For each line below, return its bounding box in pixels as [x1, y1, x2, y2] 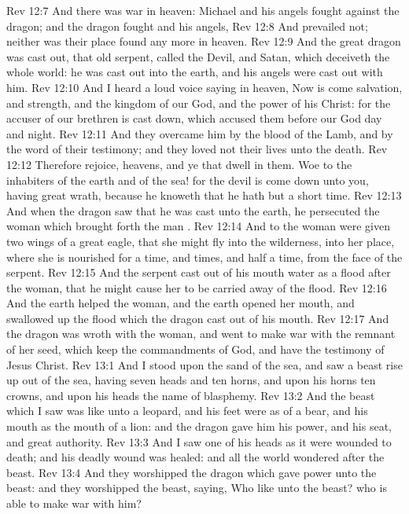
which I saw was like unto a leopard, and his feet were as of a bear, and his [6, 402, 368, 419]
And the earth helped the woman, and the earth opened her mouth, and [6, 295, 355, 311]
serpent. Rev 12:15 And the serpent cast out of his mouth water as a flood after [6, 264, 391, 281]
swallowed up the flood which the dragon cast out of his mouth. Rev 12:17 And [6, 310, 389, 326]
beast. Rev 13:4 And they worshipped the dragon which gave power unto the [6, 464, 377, 480]
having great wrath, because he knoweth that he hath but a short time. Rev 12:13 [6, 187, 402, 204]
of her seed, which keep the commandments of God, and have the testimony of [6, 341, 385, 358]
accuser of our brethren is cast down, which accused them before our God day [6, 110, 382, 127]
